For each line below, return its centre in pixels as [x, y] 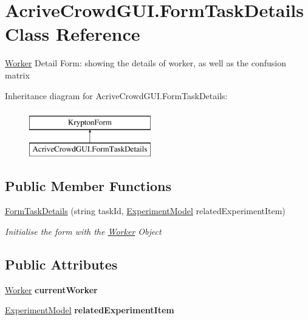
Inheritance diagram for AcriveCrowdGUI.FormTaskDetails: [116, 95]
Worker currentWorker [51, 289]
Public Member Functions [88, 185]
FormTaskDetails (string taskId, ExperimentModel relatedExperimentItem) [145, 211]
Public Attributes [61, 264]
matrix [17, 75]
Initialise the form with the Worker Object [83, 231]
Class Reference [73, 34]
